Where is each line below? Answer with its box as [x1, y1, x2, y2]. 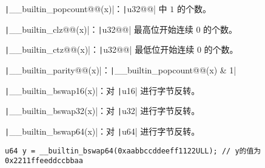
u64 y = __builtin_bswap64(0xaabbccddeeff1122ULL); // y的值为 [5, 146, 261, 155]
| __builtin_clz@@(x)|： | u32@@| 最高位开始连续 [5, 22, 193, 35]
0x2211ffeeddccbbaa [5, 156, 83, 166]
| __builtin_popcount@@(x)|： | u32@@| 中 [5, 2, 167, 15]
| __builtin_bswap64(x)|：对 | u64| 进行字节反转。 [5, 124, 200, 137]
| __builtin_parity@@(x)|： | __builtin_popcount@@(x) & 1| [5, 63, 236, 76]
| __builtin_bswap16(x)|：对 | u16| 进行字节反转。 [5, 84, 200, 96]
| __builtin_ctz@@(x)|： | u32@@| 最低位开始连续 [5, 43, 195, 56]
